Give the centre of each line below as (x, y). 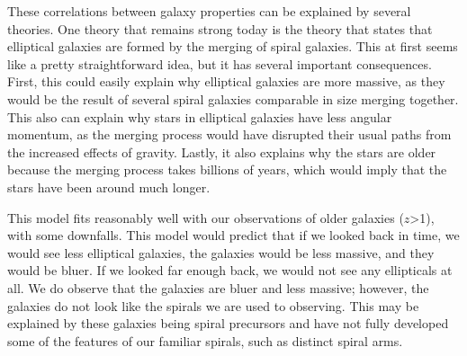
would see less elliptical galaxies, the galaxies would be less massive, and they (221, 252)
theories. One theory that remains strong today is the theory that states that (220, 28)
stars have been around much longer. (109, 187)
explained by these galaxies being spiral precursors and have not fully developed (228, 323)
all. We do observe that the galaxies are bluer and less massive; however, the (218, 287)
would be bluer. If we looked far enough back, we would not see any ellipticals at (230, 270)
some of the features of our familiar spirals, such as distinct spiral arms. (205, 340)
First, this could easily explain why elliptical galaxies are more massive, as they (226, 81)
